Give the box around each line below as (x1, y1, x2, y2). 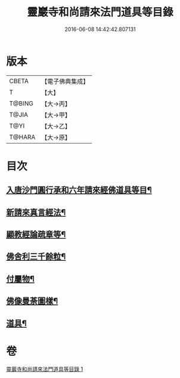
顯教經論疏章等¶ (6, 230, 66, 240)
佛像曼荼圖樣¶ (6, 296, 58, 306)
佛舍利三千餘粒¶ (6, 252, 66, 262)
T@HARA (9, 133, 36, 141)
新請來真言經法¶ (6, 207, 66, 217)
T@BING (9, 99, 34, 108)
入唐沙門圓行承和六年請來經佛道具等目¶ (6, 185, 152, 195)
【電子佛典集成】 (41, 77, 89, 86)
